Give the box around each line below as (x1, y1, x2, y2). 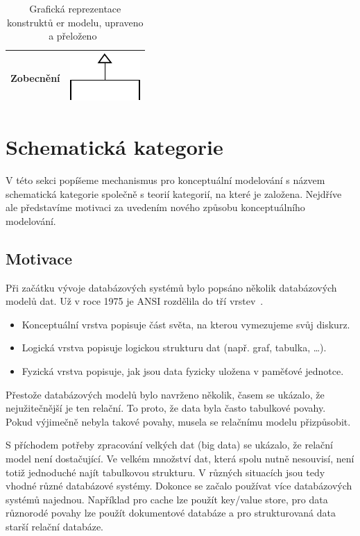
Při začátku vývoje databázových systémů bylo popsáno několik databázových (6, 280, 337, 294)
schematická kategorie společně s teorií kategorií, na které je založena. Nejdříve (6, 186, 342, 201)
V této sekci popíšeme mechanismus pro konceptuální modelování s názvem (6, 173, 325, 187)
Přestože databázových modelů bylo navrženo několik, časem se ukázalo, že (6, 387, 325, 401)
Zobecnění (10, 71, 60, 85)
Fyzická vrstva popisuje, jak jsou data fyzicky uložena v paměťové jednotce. (22, 363, 344, 378)
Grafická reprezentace (29, 1, 121, 15)
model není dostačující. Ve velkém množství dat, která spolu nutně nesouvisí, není (6, 451, 354, 465)
